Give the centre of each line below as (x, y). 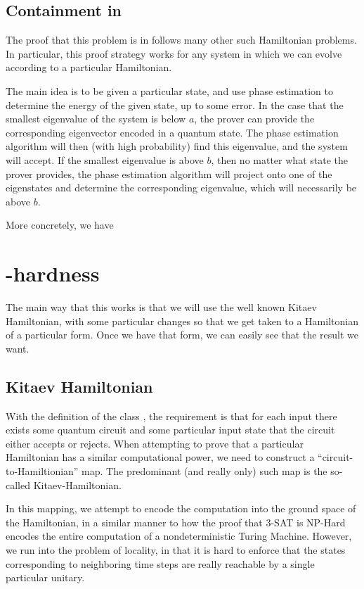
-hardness (53, 273)
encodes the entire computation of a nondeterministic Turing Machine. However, (179, 536)
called (18, 484)
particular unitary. (45, 577)
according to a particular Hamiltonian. (89, 67)
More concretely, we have (60, 225)
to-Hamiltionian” (42, 471)
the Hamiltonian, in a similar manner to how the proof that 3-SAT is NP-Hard (176, 522)
